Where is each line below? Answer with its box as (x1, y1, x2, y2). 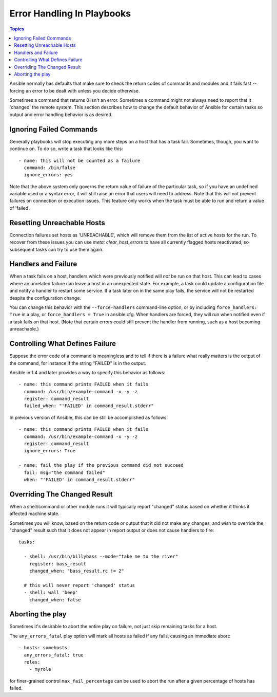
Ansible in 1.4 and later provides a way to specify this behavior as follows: (9, 369, 166, 375)
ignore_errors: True (24, 448, 76, 454)
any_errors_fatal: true (24, 652, 84, 658)
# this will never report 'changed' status (24, 582, 135, 588)
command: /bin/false (24, 164, 76, 171)
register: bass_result (29, 561, 87, 566)
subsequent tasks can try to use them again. (9, 246, 104, 252)
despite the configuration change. (9, 295, 82, 301)
